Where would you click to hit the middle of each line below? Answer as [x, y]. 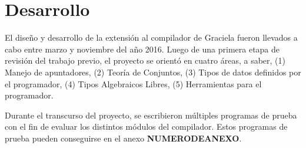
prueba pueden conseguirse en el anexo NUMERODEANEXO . [123, 138]
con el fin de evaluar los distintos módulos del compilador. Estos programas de [146, 126]
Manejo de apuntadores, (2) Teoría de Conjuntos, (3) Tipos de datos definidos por [153, 72]
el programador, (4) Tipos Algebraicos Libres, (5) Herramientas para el [133, 83]
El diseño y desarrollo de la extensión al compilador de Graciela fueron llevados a [151, 37]
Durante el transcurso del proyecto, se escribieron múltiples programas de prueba [151, 115]
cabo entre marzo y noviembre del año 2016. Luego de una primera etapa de [142, 49]
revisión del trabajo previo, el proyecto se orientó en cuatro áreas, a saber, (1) [145, 60]
